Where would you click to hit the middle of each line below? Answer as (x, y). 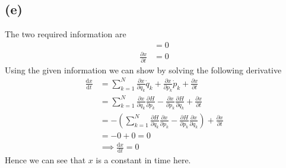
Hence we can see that (45, 160)
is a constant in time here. (143, 160)
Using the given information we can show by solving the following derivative (143, 70)
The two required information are (66, 34)
